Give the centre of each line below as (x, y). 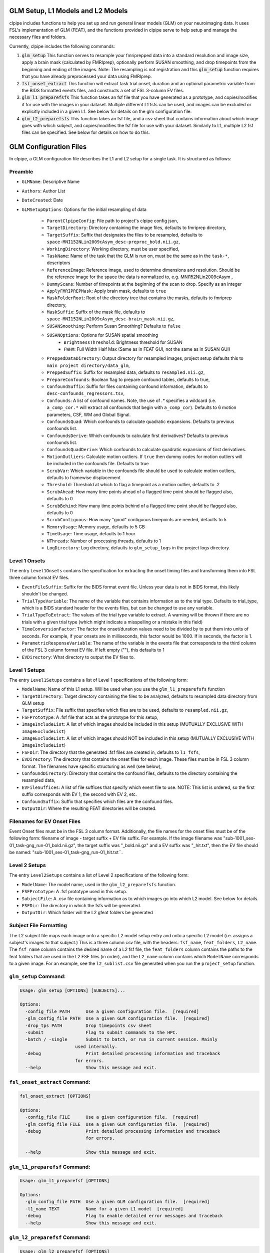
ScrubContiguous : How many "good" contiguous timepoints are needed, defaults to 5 (137, 520)
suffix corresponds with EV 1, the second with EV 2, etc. (79, 794)
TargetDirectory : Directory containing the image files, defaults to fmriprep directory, (137, 228)
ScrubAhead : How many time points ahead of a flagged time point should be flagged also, (140, 492)
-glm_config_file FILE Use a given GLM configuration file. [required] (117, 1124)
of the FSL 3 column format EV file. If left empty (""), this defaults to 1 (93, 650)
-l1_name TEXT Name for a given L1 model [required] (104, 1209)
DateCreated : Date (42, 200)
